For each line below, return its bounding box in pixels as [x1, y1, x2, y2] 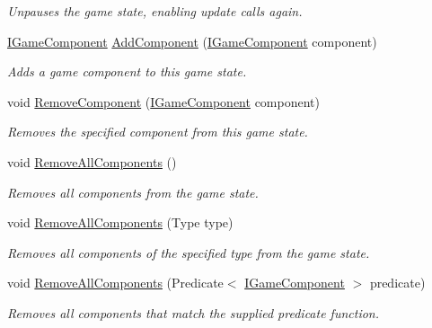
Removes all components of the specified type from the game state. [7, 243, 370, 262]
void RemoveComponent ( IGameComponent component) [7, 92, 320, 111]
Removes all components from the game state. [7, 182, 259, 201]
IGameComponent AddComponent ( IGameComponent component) [7, 31, 377, 50]
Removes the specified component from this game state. [7, 122, 308, 141]
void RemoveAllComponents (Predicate [7, 273, 224, 292]
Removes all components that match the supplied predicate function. [7, 303, 380, 322]
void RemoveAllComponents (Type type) [7, 213, 234, 232]
